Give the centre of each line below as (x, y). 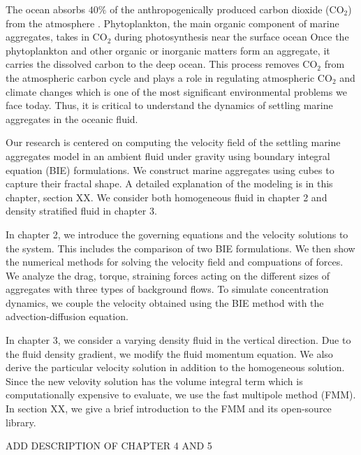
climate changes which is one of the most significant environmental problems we (176, 91)
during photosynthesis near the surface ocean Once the (231, 37)
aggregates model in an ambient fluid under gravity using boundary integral (168, 156)
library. (21, 422)
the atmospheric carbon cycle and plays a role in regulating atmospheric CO (169, 77)
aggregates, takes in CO (57, 37)
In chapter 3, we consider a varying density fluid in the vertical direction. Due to (178, 340)
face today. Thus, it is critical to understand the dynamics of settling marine (169, 105)
